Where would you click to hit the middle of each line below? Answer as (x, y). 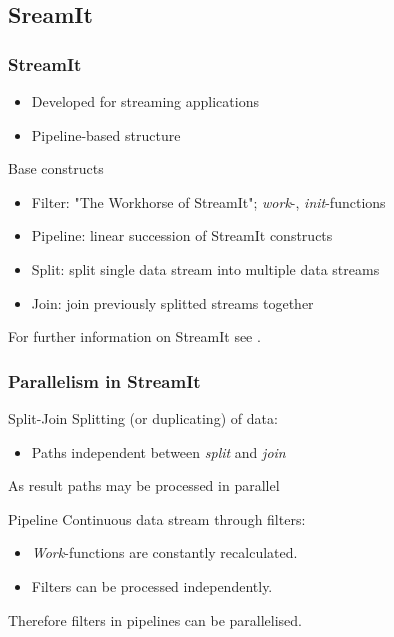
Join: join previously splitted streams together (172, 302)
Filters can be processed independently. (152, 585)
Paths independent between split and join (158, 451)
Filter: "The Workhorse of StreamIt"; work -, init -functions (208, 201)
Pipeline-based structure (106, 134)
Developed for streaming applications (145, 101)
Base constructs (56, 168)
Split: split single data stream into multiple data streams (205, 268)
